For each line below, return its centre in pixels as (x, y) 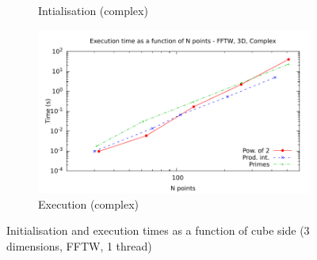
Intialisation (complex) (93, 10)
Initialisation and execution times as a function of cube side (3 (158, 230)
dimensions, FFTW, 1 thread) (79, 245)
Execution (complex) (88, 203)
